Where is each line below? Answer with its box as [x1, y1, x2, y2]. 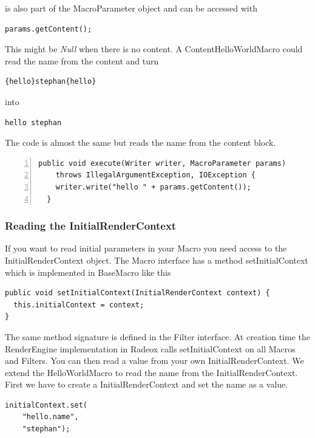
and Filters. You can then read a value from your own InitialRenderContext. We [5, 354, 304, 367]
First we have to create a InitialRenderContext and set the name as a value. [5, 378, 288, 391]
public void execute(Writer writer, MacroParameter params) [38, 159, 286, 168]
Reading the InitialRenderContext [5, 218, 177, 233]
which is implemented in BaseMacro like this [5, 265, 171, 278]
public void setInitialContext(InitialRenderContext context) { [5, 289, 270, 298]
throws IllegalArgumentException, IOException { [55, 171, 256, 180]
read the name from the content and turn [5, 54, 159, 67]
